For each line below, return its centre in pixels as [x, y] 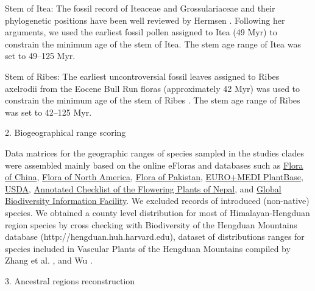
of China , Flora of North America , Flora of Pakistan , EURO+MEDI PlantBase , [154, 177]
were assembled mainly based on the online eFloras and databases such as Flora [154, 165]
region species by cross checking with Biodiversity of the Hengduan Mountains [151, 224]
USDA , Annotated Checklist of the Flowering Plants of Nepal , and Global [143, 188]
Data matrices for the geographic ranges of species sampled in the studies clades [154, 153]
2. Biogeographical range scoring [65, 132]
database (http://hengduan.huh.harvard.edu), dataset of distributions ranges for [155, 237]
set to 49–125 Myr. [40, 56]
